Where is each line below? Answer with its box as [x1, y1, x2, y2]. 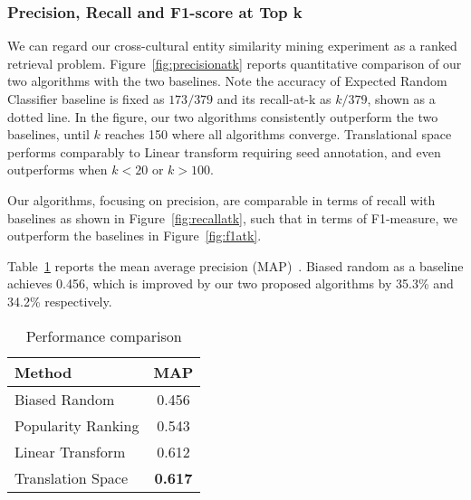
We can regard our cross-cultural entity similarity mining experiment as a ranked [7, 36, 457, 55]
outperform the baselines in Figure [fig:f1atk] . [7, 226, 262, 245]
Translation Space [14, 467, 129, 488]
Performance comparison [25, 325, 182, 346]
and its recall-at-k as [216, 90, 332, 108]
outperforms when [7, 160, 108, 179]
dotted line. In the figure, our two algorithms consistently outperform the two [7, 107, 438, 126]
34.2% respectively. [7, 291, 112, 310]
